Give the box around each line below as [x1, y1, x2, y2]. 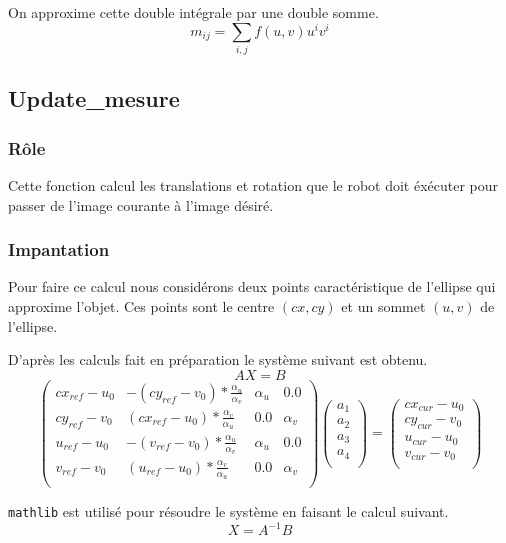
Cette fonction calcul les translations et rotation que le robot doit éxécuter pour [8, 175, 499, 195]
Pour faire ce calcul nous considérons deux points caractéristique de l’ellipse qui [8, 276, 496, 297]
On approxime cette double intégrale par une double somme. [8, 2, 379, 22]
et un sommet [341, 296, 426, 316]
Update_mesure [8, 83, 180, 114]
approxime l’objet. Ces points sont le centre [8, 296, 275, 316]
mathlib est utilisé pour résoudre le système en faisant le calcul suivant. [8, 501, 449, 522]
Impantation [8, 237, 110, 262]
